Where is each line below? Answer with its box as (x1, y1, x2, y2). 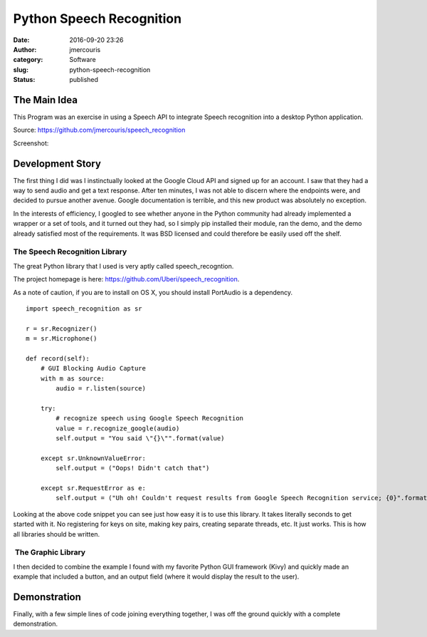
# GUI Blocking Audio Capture (40, 364, 146, 373)
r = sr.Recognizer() (26, 324, 97, 333)
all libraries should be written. (13, 529, 100, 538)
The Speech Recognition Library (13, 247, 127, 257)
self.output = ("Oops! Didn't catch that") (56, 464, 210, 472)
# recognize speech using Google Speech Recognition (56, 414, 243, 423)
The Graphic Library (14, 547, 85, 557)
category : (13, 56, 43, 64)
